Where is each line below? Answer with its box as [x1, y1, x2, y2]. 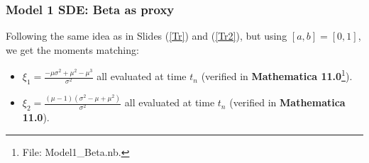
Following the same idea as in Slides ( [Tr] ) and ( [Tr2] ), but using [6, 28, 287, 43]
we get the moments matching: [6, 42, 139, 57]
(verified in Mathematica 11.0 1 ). [201, 67, 353, 84]
